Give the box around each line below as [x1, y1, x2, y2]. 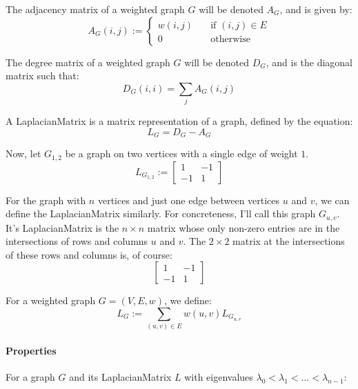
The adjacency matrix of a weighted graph [6, 2, 185, 16]
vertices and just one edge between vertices [97, 192, 280, 207]
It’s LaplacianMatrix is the [6, 220, 119, 235]
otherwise [210, 34, 250, 44]
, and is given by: [279, 2, 352, 16]
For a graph [6, 370, 55, 384]
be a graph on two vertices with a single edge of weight [65, 146, 298, 161]
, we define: [164, 293, 212, 308]
